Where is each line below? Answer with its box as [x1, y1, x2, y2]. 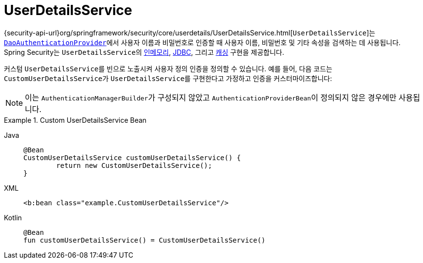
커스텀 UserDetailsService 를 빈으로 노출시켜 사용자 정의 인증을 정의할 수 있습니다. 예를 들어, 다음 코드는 [4, 64, 332, 73]
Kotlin [4, 213, 22, 222]
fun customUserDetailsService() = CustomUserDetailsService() [23, 236, 266, 244]
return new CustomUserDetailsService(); [56, 161, 212, 169]
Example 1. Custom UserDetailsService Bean [4, 115, 147, 124]
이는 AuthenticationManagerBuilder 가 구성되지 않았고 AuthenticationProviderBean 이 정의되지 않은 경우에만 [25, 92, 397, 102]
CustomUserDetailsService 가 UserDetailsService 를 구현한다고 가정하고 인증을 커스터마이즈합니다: [4, 74, 332, 82]
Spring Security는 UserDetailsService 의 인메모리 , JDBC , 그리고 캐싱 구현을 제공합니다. [4, 48, 284, 56]
